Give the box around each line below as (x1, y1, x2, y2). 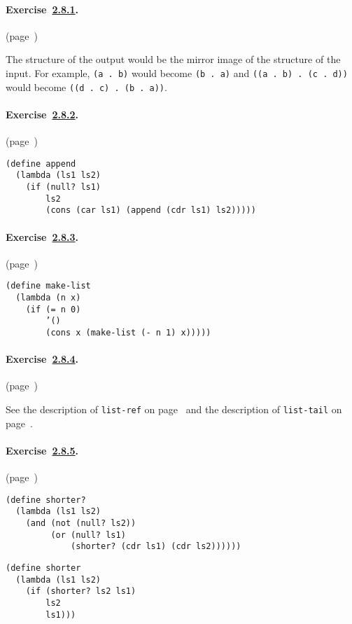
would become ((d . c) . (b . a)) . (6, 79, 167, 94)
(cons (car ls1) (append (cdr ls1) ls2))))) (45, 205, 256, 216)
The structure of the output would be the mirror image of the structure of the (6, 52, 341, 67)
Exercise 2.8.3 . (6, 229, 79, 244)
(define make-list (6, 281, 91, 291)
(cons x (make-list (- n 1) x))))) (45, 327, 211, 338)
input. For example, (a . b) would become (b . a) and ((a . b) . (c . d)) (6, 65, 348, 80)
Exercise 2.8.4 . (6, 352, 79, 366)
